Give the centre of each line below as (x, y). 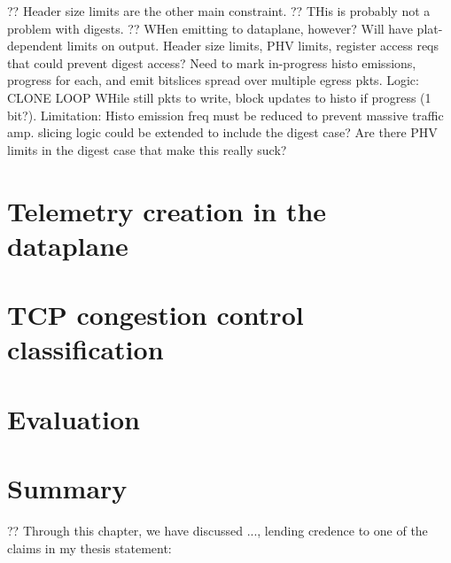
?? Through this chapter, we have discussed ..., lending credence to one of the (218, 530)
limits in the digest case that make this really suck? (147, 149)
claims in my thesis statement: (89, 548)
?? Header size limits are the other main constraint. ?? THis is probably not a (219, 11)
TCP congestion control (156, 315)
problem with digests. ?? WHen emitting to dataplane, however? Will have (210, 28)
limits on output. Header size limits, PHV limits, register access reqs (253, 46)
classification (86, 349)
